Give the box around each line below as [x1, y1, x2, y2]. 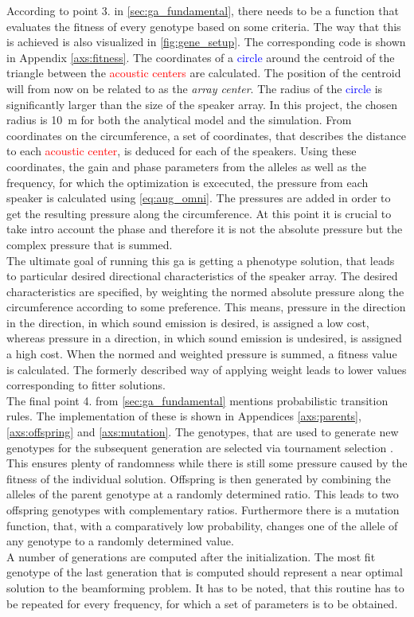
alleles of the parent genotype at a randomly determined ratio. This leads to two [6, 486, 399, 502]
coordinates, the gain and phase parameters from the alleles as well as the [6, 158, 367, 174]
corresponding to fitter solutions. [6, 377, 166, 393]
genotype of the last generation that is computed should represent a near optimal [6, 564, 403, 580]
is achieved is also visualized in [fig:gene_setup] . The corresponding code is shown [6, 33, 406, 50]
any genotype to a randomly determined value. [6, 533, 234, 549]
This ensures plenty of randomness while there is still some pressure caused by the [6, 455, 408, 471]
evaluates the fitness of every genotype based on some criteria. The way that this [6, 18, 401, 34]
